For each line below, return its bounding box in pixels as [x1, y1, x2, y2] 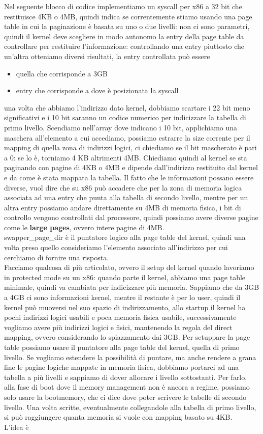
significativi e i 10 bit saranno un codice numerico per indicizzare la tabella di [4, 112, 246, 123]
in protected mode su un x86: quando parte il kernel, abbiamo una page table [4, 272, 246, 282]
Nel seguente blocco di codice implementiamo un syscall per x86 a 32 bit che [4, 1, 242, 11]
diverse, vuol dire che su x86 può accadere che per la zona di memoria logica [4, 182, 242, 193]
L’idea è [4, 421, 29, 432]
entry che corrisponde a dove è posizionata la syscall [16, 85, 179, 96]
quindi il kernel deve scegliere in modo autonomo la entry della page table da [4, 31, 244, 41]
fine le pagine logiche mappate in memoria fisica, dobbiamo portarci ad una [4, 362, 239, 372]
